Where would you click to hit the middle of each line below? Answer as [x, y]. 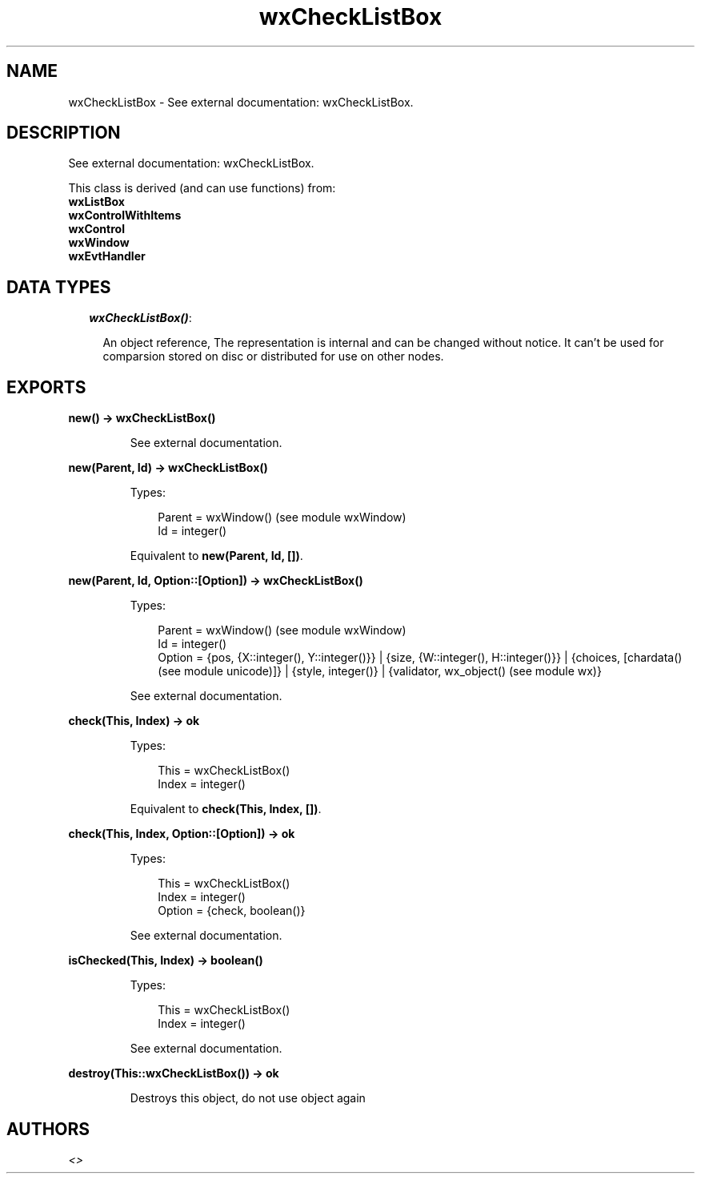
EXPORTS [46, 387]
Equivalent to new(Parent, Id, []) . [216, 556]
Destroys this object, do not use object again [248, 1098]
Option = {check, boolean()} [232, 911]
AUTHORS [48, 1129]
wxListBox [96, 202]
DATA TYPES [59, 287]
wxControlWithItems [125, 215]
